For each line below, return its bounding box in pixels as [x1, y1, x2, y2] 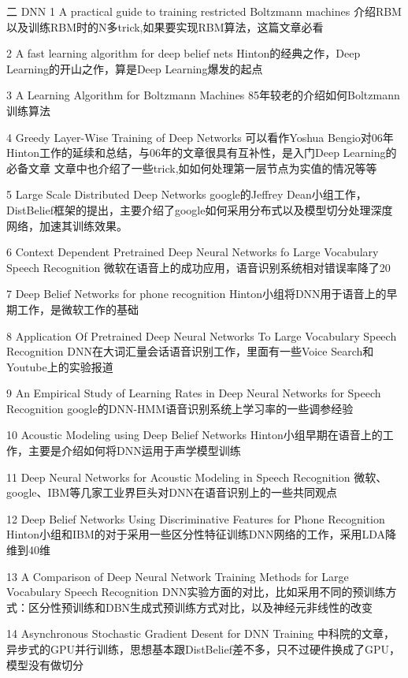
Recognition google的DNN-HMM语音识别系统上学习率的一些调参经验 [6, 400, 354, 416]
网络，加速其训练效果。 [6, 217, 128, 233]
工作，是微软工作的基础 [17, 300, 139, 317]
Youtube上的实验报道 [6, 358, 113, 374]
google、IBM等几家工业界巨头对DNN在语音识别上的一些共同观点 [6, 484, 337, 501]
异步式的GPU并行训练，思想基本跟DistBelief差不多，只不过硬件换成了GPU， [6, 641, 401, 657]
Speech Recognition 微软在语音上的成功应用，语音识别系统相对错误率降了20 [6, 259, 391, 275]
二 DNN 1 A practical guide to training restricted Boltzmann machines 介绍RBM [6, 3, 402, 19]
